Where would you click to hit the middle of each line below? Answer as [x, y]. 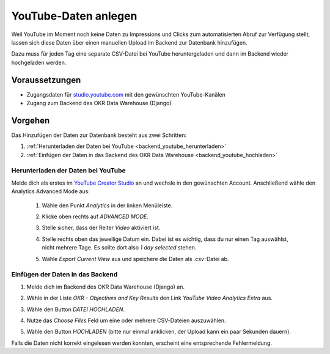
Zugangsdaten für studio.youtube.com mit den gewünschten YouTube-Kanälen [126, 94]
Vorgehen [31, 120]
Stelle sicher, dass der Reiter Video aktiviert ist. [101, 228]
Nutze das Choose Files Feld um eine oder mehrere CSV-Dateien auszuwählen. [126, 320]
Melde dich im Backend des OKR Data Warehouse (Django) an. [106, 287]
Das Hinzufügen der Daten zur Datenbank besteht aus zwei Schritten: [99, 135]
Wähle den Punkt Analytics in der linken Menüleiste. [107, 205]
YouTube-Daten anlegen [74, 16]
